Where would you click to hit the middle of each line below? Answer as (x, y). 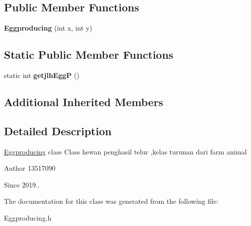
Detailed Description (58, 131)
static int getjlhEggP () (42, 75)
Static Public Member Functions (89, 55)
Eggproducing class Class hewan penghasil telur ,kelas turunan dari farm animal (125, 151)
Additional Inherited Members (84, 101)
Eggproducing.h (28, 217)
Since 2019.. (22, 184)
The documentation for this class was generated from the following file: (111, 201)
